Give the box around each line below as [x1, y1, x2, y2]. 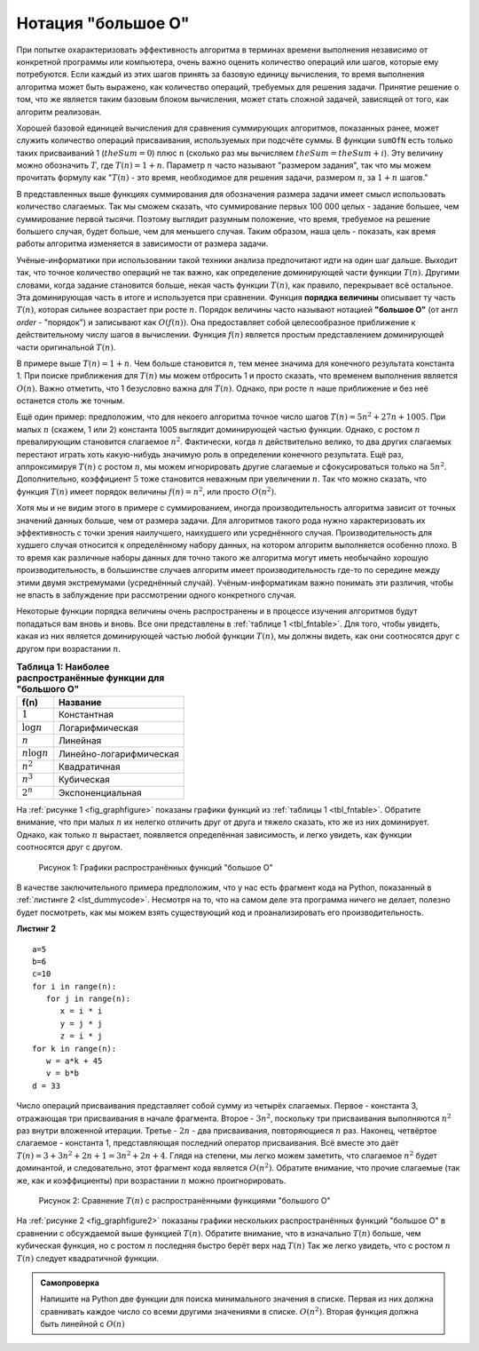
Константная [58, 709, 114, 721]
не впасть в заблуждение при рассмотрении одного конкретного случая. [16, 589, 297, 600]
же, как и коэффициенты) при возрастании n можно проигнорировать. [16, 1175, 287, 1186]
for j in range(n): [45, 994, 131, 1004]
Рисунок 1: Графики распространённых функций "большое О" [38, 862, 274, 872]
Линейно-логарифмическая [58, 747, 179, 759]
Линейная [58, 735, 102, 747]
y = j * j [59, 1018, 103, 1029]
